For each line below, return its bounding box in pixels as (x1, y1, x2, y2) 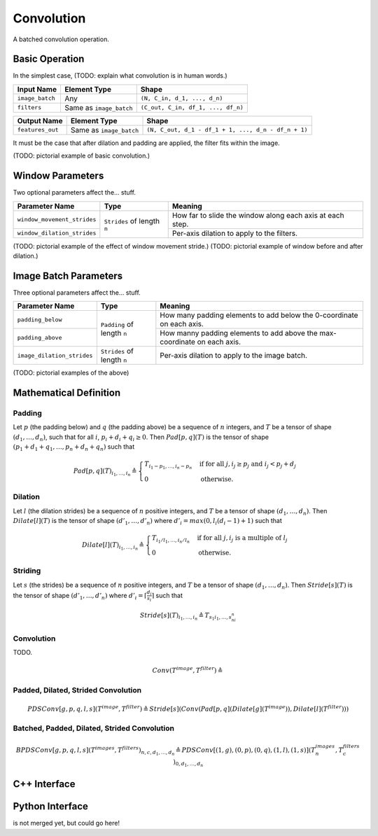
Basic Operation (13, 53, 85, 65)
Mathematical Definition (13, 387, 121, 399)
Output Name (17, 116, 63, 125)
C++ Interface (13, 778, 76, 790)
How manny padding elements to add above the (160, 328, 318, 338)
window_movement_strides (17, 216, 97, 223)
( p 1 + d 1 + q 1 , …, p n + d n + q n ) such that (13, 443, 135, 452)
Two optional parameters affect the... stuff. (13, 188, 136, 197)
